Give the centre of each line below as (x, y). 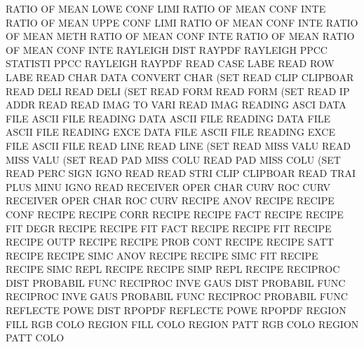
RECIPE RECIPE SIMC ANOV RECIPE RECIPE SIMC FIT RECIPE (162, 255)
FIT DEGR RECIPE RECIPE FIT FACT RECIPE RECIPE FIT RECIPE (169, 228)
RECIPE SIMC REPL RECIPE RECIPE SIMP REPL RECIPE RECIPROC (173, 269)
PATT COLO (35, 338)
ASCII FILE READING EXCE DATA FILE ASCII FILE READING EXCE (170, 132)
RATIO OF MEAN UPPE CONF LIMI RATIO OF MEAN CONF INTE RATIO (182, 22)
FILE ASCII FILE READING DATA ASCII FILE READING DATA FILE (168, 118)
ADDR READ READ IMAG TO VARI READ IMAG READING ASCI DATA (176, 105)
